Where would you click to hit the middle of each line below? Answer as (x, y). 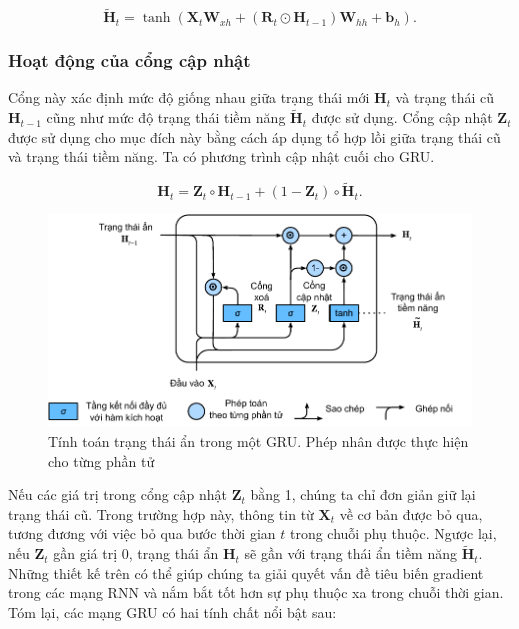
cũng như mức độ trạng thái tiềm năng (166, 117)
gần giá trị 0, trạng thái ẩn (136, 553)
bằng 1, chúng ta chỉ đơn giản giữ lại (363, 494)
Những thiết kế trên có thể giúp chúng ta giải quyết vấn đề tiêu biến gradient (246, 572)
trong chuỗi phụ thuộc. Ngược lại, (393, 533)
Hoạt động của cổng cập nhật (129, 60)
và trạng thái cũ (445, 97)
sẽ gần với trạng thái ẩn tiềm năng (351, 553)
